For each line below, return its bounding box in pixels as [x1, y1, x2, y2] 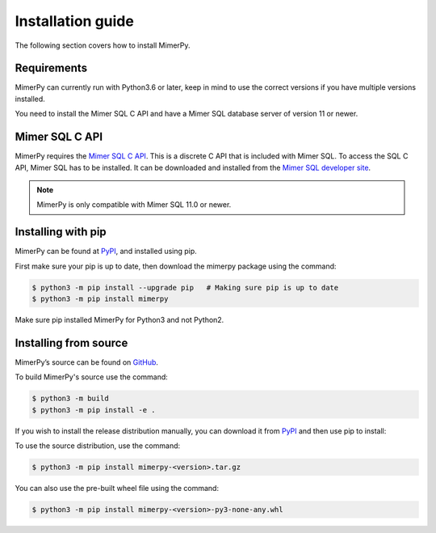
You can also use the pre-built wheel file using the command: [15, 483, 220, 493]
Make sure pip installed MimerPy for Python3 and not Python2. [15, 315, 224, 324]
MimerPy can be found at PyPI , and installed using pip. [15, 247, 197, 256]
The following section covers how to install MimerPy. [15, 40, 191, 50]
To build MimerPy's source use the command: [15, 372, 169, 382]
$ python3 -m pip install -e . [31, 405, 157, 414]
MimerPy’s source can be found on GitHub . [15, 357, 159, 367]
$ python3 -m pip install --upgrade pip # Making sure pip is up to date [31, 283, 339, 292]
